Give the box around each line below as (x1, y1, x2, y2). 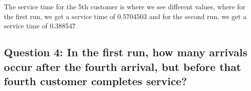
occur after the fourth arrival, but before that (4, 59, 241, 74)
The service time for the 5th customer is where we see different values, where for (4, 1, 246, 11)
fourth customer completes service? (4, 73, 187, 88)
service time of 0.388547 (4, 21, 76, 31)
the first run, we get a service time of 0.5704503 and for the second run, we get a (4, 11, 247, 21)
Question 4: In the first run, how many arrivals (4, 45, 248, 60)
